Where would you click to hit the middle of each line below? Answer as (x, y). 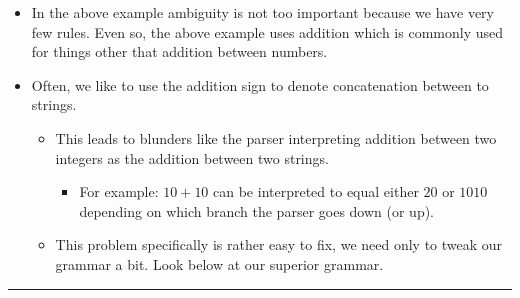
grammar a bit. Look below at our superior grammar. (219, 263)
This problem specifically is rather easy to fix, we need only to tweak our (279, 244)
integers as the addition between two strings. (192, 157)
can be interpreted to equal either (316, 191)
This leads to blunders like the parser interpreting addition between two (276, 137)
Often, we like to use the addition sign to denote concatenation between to (260, 84)
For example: (119, 191)
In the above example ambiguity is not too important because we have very (262, 12)
